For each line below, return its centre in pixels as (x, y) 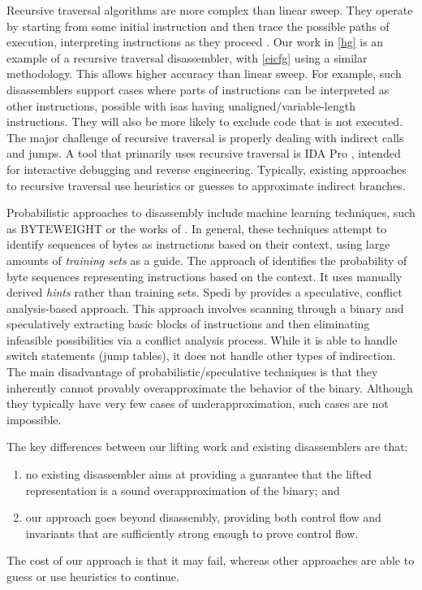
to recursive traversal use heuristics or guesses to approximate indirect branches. (206, 185)
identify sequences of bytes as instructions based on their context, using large (198, 244)
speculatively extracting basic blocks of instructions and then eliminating (188, 324)
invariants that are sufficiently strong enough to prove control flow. (192, 533)
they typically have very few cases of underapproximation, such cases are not (198, 403)
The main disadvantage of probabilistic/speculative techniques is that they (192, 372)
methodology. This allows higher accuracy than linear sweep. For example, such (204, 74)
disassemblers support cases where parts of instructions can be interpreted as (198, 89)
